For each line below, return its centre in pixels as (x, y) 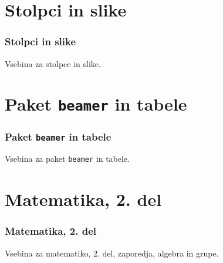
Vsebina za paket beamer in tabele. (67, 159)
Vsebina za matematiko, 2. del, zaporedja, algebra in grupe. (112, 253)
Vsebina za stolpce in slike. (53, 63)
